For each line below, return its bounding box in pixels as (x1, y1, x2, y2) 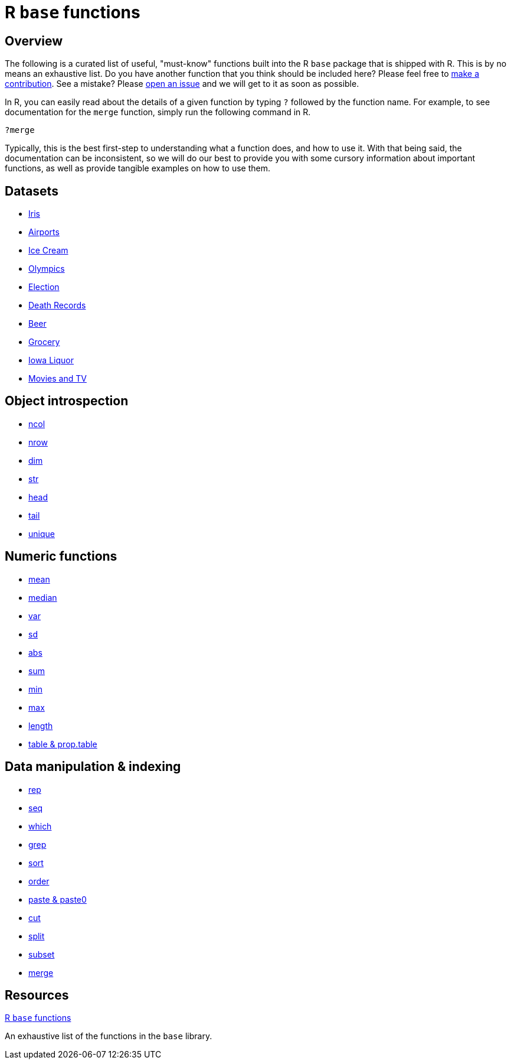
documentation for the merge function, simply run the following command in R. (5, 107, 311, 118)
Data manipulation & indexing (5, 759, 181, 775)
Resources (5, 987, 69, 1003)
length (28, 720, 53, 731)
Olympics (28, 263, 65, 274)
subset (28, 949, 55, 959)
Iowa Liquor (28, 355, 74, 366)
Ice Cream (28, 245, 68, 256)
